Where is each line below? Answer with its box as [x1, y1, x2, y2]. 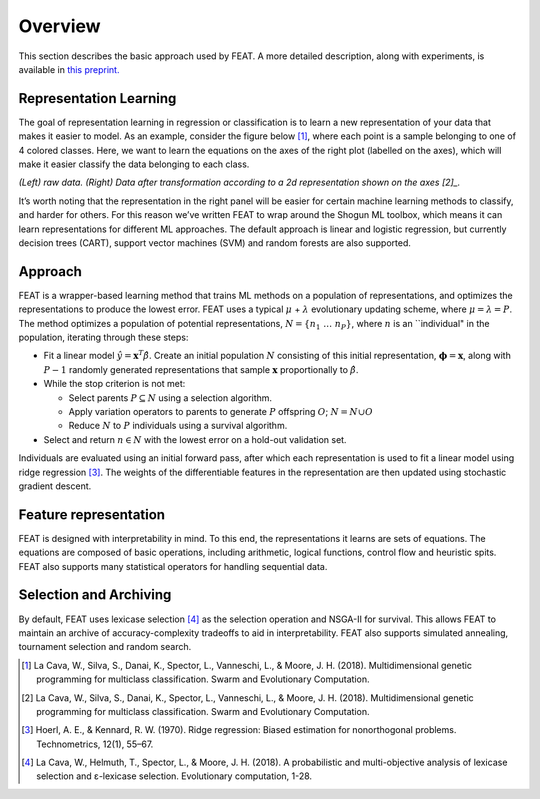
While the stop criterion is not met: [43, 378, 186, 390]
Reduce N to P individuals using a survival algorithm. [68, 420, 288, 432]
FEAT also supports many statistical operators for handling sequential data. [18, 560, 328, 572]
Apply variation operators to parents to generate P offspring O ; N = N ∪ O [68, 406, 374, 417]
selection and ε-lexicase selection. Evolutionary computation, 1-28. [36, 770, 313, 782]
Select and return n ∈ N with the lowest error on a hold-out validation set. [43, 433, 347, 445]
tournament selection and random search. [18, 641, 192, 653]
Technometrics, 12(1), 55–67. [36, 738, 154, 750]
